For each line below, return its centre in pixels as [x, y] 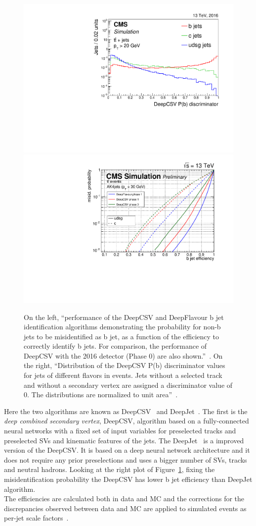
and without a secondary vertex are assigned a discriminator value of [128, 385]
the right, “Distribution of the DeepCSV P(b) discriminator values [125, 365]
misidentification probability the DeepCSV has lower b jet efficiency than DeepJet [128, 479]
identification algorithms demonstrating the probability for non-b [122, 327]
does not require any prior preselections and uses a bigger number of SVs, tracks [126, 459]
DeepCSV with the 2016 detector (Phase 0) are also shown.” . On [123, 355]
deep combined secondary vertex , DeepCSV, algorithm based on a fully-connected [127, 421]
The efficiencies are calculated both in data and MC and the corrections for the [124, 499]
